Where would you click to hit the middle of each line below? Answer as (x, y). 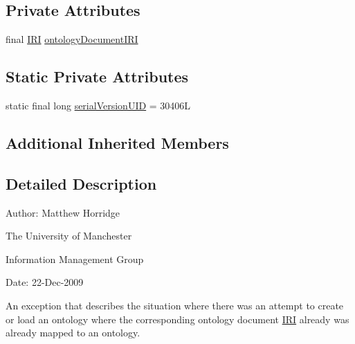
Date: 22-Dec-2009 (45, 282)
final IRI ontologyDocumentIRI (72, 39)
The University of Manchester (69, 236)
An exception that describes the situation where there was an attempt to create (175, 305)
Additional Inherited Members (117, 142)
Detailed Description (81, 183)
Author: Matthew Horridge (63, 212)
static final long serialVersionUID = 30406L (98, 105)
